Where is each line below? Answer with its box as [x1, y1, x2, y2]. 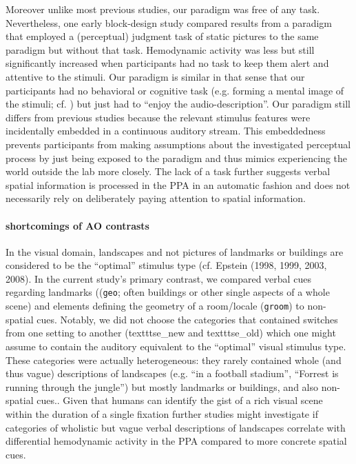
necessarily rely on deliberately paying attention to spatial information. [6, 191, 306, 205]
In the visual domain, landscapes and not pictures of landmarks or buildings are [6, 244, 344, 259]
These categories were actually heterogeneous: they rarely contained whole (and [6, 352, 342, 367]
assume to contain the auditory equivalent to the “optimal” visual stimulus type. [6, 339, 346, 353]
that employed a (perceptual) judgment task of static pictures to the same [6, 29, 319, 43]
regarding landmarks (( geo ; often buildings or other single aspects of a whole [6, 285, 330, 299]
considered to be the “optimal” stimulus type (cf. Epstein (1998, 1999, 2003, [6, 258, 327, 272]
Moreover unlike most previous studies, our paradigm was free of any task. [6, 2, 320, 16]
